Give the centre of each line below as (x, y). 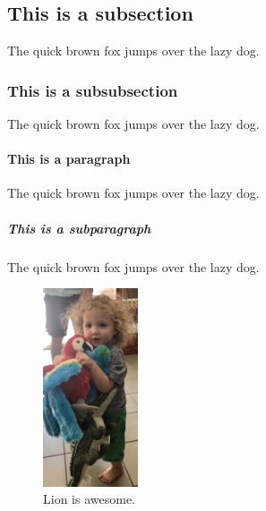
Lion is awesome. (89, 499)
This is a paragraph (69, 159)
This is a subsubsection (93, 90)
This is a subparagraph (79, 228)
